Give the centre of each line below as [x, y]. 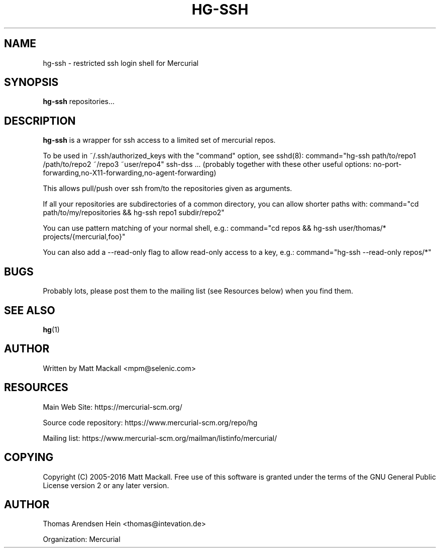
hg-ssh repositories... [79, 102]
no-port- [388, 164]
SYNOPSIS [31, 82]
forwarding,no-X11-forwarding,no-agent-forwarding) [130, 173]
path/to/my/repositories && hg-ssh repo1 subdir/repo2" [134, 213]
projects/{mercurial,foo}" [84, 237]
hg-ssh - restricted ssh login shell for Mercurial [121, 63]
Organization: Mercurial [82, 539]
